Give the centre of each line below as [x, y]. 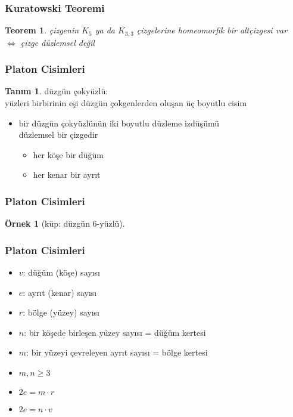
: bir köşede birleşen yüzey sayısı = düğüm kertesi [115, 332]
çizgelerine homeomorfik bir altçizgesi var [212, 30]
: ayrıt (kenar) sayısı [60, 292]
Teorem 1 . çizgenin [42, 30]
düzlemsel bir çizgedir [58, 135]
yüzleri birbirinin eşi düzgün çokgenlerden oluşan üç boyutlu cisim [126, 103]
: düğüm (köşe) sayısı [61, 272]
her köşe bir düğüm [68, 154]
